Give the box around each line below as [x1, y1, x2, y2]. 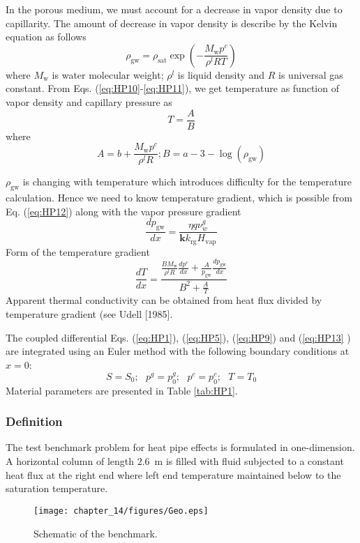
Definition [6, 413, 63, 430]
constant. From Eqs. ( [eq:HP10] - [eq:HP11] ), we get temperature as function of [6, 81, 339, 95]
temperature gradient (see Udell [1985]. [6, 307, 173, 321]
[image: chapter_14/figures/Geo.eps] [33, 505, 209, 516]
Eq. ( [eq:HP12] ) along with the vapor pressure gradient [6, 204, 241, 218]
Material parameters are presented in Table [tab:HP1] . [6, 383, 238, 397]
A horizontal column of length [6, 454, 135, 468]
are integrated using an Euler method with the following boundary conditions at [6, 344, 350, 358]
